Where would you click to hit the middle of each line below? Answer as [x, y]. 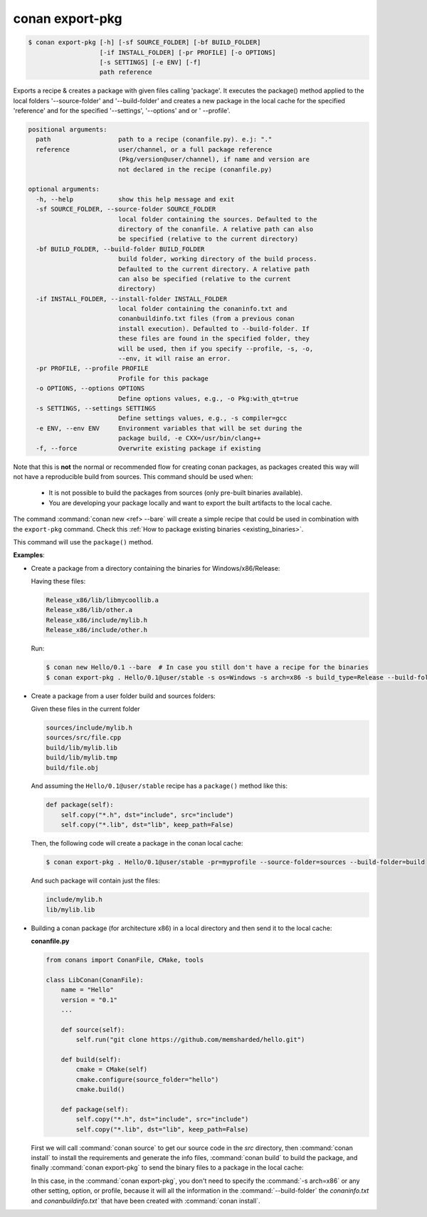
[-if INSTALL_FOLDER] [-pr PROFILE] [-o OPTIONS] [188, 52]
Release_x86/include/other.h [97, 630]
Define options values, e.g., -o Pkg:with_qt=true [208, 398]
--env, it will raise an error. [174, 359]
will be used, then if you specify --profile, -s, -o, [216, 348]
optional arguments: [64, 189]
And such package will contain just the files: [95, 881]
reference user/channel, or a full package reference [154, 149]
